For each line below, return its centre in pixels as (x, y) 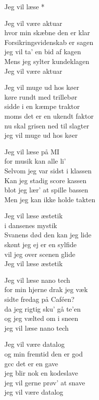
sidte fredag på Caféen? (40, 299)
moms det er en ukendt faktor (49, 116)
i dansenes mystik (31, 225)
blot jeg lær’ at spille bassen (46, 190)
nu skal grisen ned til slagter (47, 125)
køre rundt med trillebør (41, 96)
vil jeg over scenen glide (40, 254)
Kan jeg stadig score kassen (46, 180)
